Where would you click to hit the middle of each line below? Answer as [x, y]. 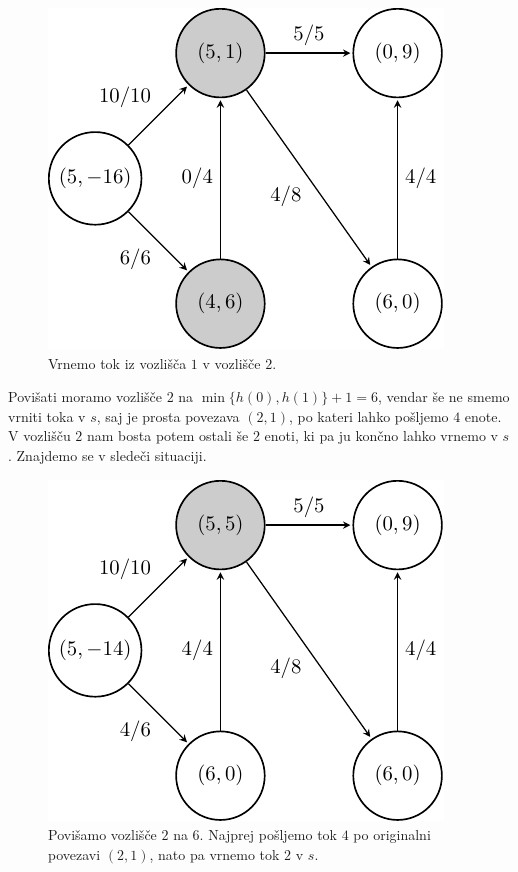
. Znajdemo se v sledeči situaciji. [107, 454]
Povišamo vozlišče [102, 834]
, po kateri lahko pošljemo [368, 415]
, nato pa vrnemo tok [214, 853]
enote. [483, 415]
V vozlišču [39, 435]
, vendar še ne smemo [443, 396]
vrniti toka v [47, 415]
